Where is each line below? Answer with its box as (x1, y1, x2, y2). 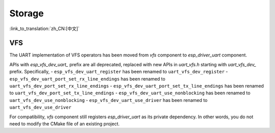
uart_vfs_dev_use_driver (9, 104, 71, 111)
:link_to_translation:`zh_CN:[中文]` (9, 25, 80, 32)
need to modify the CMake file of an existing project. (9, 120, 120, 127)
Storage (9, 8, 44, 19)
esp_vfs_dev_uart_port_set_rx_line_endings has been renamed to (9, 75, 166, 82)
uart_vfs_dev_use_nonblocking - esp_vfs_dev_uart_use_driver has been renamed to (9, 97, 208, 103)
